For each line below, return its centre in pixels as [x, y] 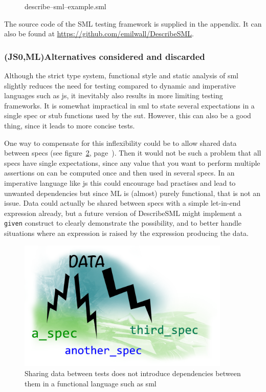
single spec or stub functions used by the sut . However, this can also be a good [128, 115]
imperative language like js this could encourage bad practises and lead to [120, 182]
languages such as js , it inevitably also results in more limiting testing [114, 95]
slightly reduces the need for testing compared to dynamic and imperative [120, 85]
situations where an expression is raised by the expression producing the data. [126, 233]
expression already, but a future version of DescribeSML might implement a [123, 213]
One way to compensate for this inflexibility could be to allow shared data [120, 143]
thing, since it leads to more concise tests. [70, 125]
